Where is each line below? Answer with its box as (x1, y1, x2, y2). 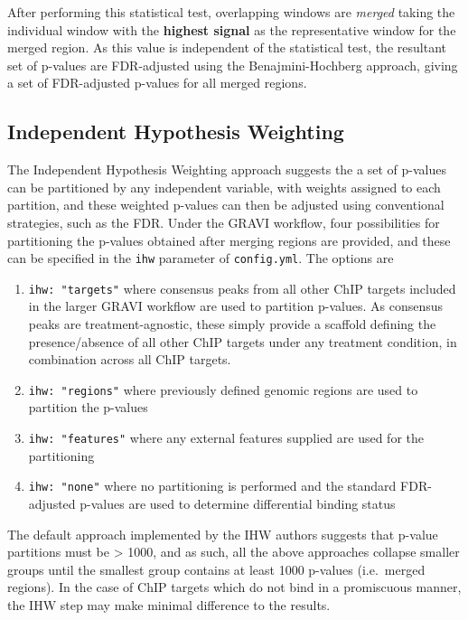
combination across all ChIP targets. (28, 350, 231, 369)
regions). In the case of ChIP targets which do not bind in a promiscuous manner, (7, 578, 462, 597)
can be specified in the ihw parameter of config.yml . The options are (7, 249, 394, 268)
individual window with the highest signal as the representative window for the (7, 20, 456, 39)
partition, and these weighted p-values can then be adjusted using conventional (7, 195, 445, 214)
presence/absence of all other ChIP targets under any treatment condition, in (28, 332, 457, 351)
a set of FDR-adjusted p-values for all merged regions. (7, 73, 307, 92)
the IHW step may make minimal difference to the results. (7, 595, 331, 614)
